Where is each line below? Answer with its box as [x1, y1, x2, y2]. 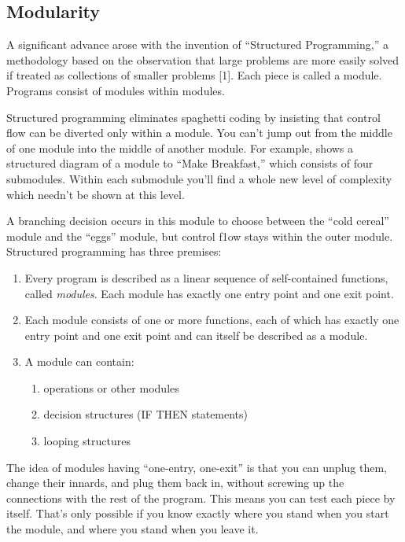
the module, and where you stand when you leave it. [6, 521, 259, 537]
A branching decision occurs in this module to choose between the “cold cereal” [6, 212, 389, 229]
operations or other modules [43, 379, 179, 396]
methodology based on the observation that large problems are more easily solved [6, 51, 399, 68]
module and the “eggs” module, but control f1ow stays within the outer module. [6, 227, 393, 244]
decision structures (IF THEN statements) [43, 406, 249, 422]
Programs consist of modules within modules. [6, 82, 225, 98]
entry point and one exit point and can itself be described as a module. [24, 326, 368, 343]
